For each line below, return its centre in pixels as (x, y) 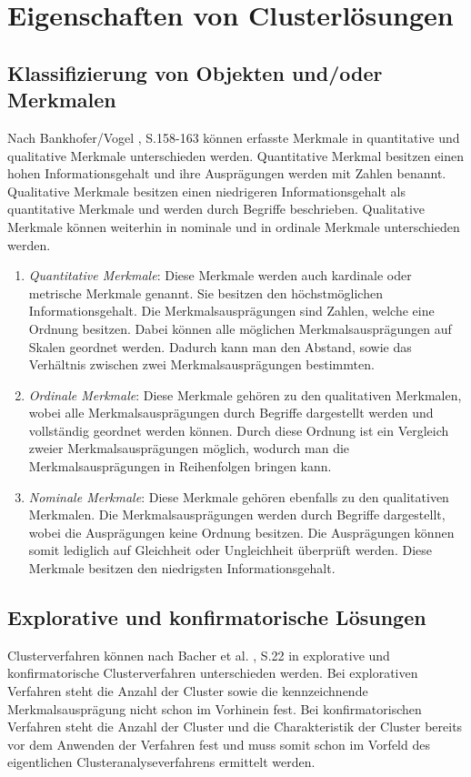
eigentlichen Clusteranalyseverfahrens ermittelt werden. (161, 762)
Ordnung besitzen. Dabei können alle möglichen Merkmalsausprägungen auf (240, 328)
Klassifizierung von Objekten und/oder (195, 72)
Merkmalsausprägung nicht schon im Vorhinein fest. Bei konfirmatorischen (215, 708)
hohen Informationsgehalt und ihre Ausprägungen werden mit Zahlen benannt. (227, 173)
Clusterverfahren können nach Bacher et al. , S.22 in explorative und (199, 655)
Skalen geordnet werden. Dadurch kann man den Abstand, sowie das (220, 346)
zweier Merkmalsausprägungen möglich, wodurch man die (189, 448)
